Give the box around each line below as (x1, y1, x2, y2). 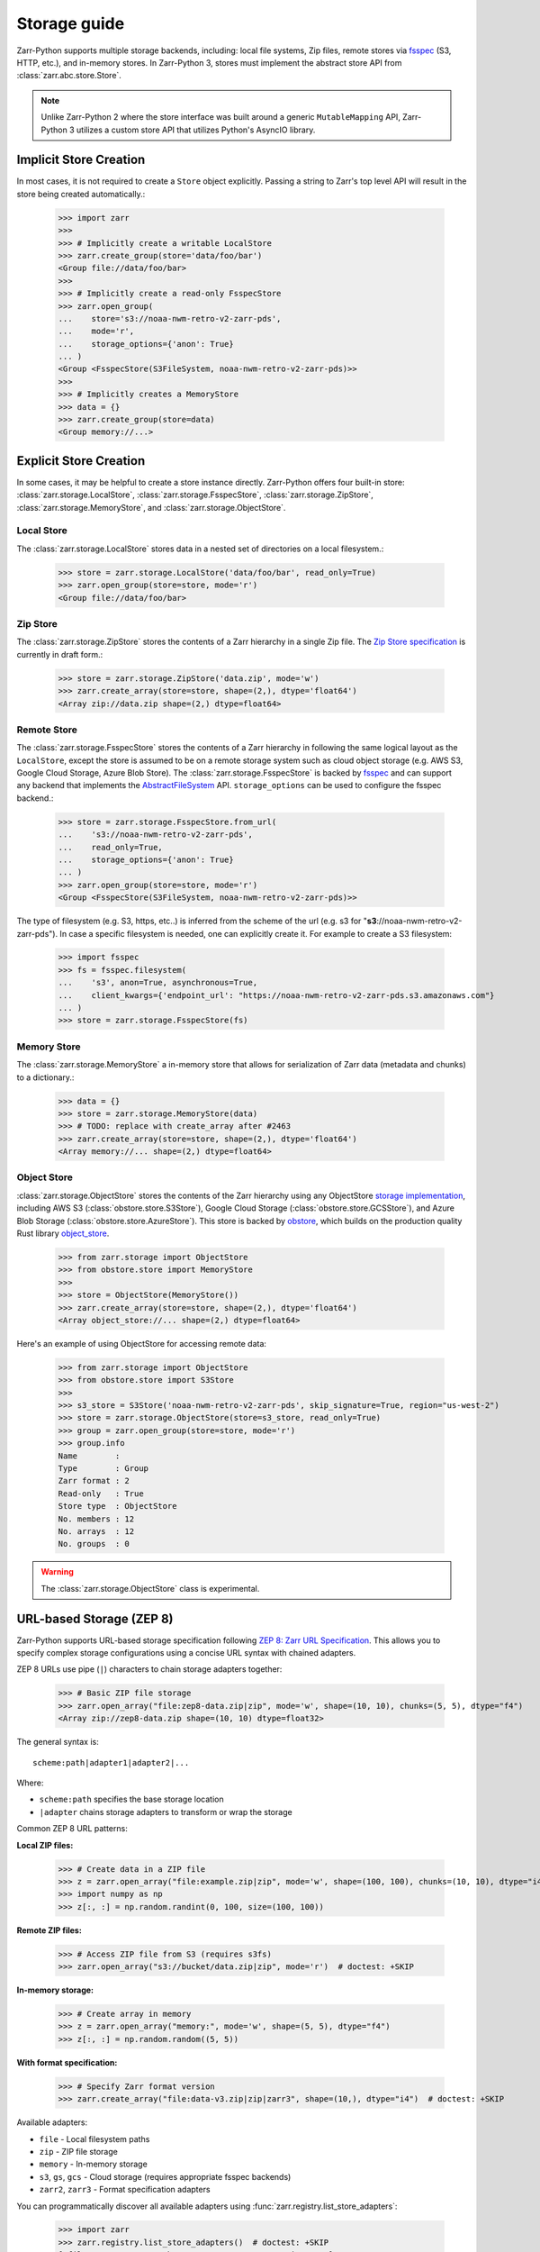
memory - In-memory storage (39, 2158, 148, 2170)
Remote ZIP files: (16, 1924, 83, 1936)
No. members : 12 (58, 1513, 135, 1524)
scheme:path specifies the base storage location (39, 1793, 224, 1805)
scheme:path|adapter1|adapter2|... (32, 1757, 190, 1767)
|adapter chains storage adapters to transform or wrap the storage (39, 1806, 292, 1817)
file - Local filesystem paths (39, 2133, 150, 2144)
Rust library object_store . (16, 1228, 110, 1239)
